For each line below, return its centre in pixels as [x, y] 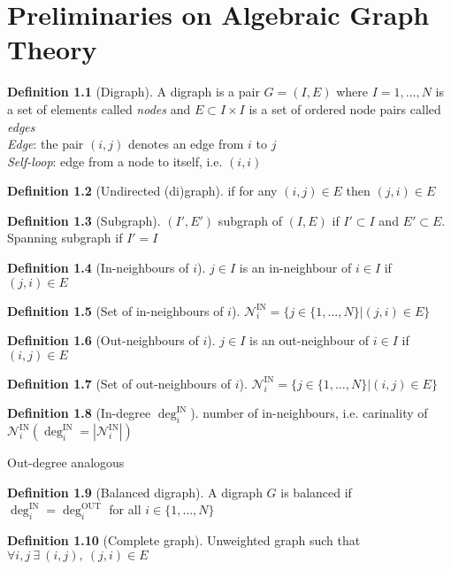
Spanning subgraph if [65, 238]
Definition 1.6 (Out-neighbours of [103, 340]
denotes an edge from [186, 144]
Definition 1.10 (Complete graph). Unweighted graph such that [184, 540]
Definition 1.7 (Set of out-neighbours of [119, 383]
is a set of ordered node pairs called [345, 108]
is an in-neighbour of [295, 268]
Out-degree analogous [66, 462]
